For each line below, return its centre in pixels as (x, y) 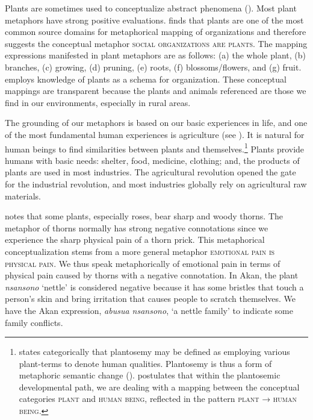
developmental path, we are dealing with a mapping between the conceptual (159, 387)
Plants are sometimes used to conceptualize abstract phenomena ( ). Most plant (151, 8)
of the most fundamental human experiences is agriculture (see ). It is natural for (155, 134)
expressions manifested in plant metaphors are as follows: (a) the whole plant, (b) (155, 55)
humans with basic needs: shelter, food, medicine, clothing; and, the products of (152, 160)
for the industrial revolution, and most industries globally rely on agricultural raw (156, 183)
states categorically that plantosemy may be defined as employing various (154, 352)
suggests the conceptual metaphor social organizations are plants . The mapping (156, 43)
